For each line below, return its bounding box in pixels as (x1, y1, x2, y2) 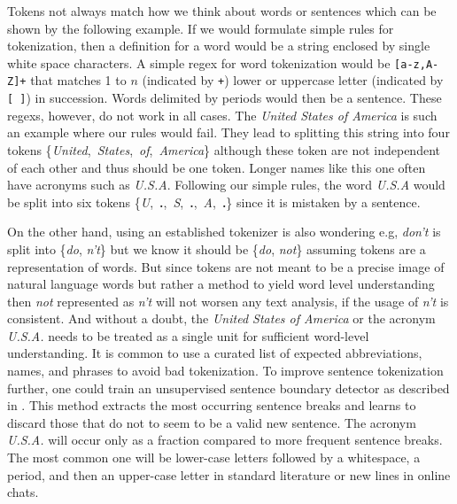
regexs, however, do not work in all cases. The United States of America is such (7, 105, 438, 124)
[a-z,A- (394, 58, 439, 71)
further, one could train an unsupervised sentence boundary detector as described (7, 378, 450, 397)
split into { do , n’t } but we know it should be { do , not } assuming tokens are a (7, 239, 426, 258)
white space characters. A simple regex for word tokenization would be (7, 53, 391, 72)
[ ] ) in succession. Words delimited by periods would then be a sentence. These (7, 89, 442, 107)
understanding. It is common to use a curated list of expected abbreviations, (7, 344, 422, 362)
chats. (7, 483, 39, 501)
